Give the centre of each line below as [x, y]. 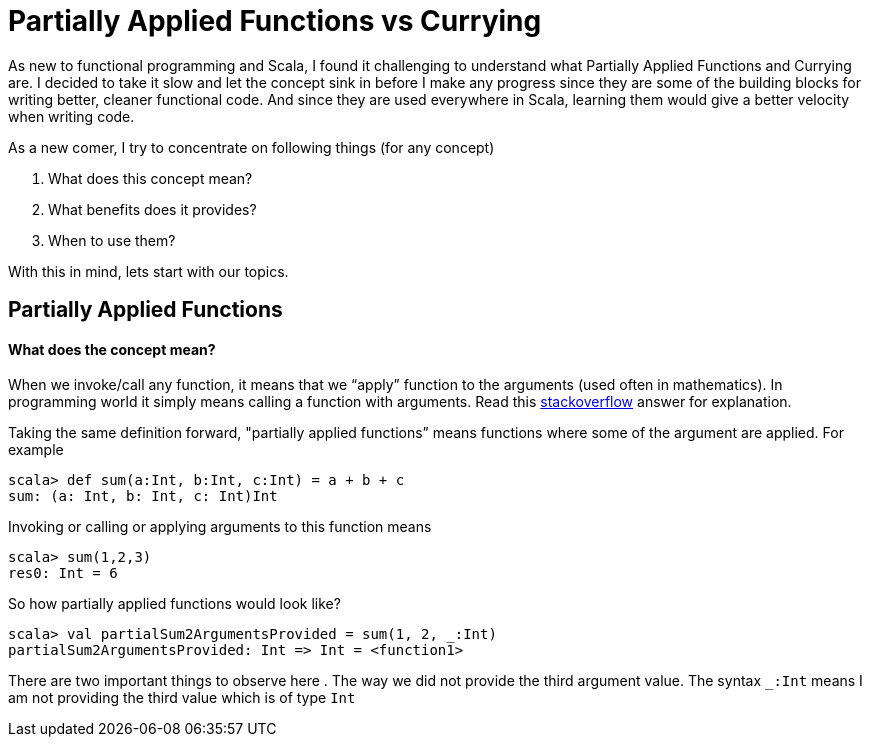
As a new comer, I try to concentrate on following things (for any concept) [251, 147]
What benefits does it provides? [152, 209]
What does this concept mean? [150, 178]
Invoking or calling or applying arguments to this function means [220, 527]
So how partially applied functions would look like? [174, 604]
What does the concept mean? [112, 349]
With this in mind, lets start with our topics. [148, 271]
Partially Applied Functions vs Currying [275, 21]
